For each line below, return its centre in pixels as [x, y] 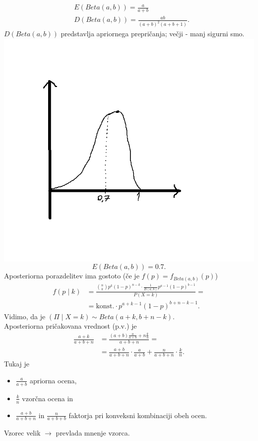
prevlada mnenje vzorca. [93, 433]
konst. [105, 306]
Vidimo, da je [25, 316]
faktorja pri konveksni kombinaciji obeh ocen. [138, 415]
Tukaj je [17, 364]
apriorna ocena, [53, 380]
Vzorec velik [22, 433]
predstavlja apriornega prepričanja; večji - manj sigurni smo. [153, 34]
